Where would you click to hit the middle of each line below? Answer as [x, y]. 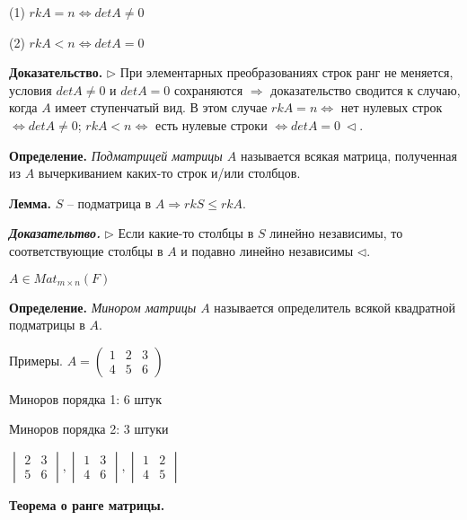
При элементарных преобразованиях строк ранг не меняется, [286, 72]
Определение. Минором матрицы [103, 307]
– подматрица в [109, 203]
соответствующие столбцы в [86, 250]
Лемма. [30, 203]
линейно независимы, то [336, 233]
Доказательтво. [55, 233]
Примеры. [36, 360]
